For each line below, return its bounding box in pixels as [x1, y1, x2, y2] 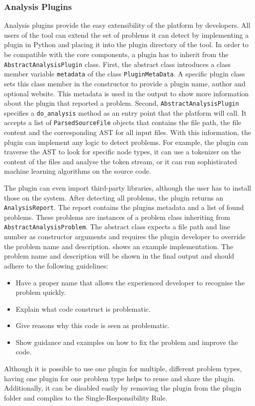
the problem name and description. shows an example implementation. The [4, 241, 234, 251]
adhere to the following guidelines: [4, 260, 108, 271]
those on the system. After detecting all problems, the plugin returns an [4, 192, 224, 203]
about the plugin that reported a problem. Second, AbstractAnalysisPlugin [4, 98, 239, 108]
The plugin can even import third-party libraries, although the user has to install [4, 183, 252, 193]
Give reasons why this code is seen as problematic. [15, 320, 170, 331]
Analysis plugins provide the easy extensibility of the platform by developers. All [4, 20, 251, 30]
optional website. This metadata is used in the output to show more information [4, 88, 249, 98]
